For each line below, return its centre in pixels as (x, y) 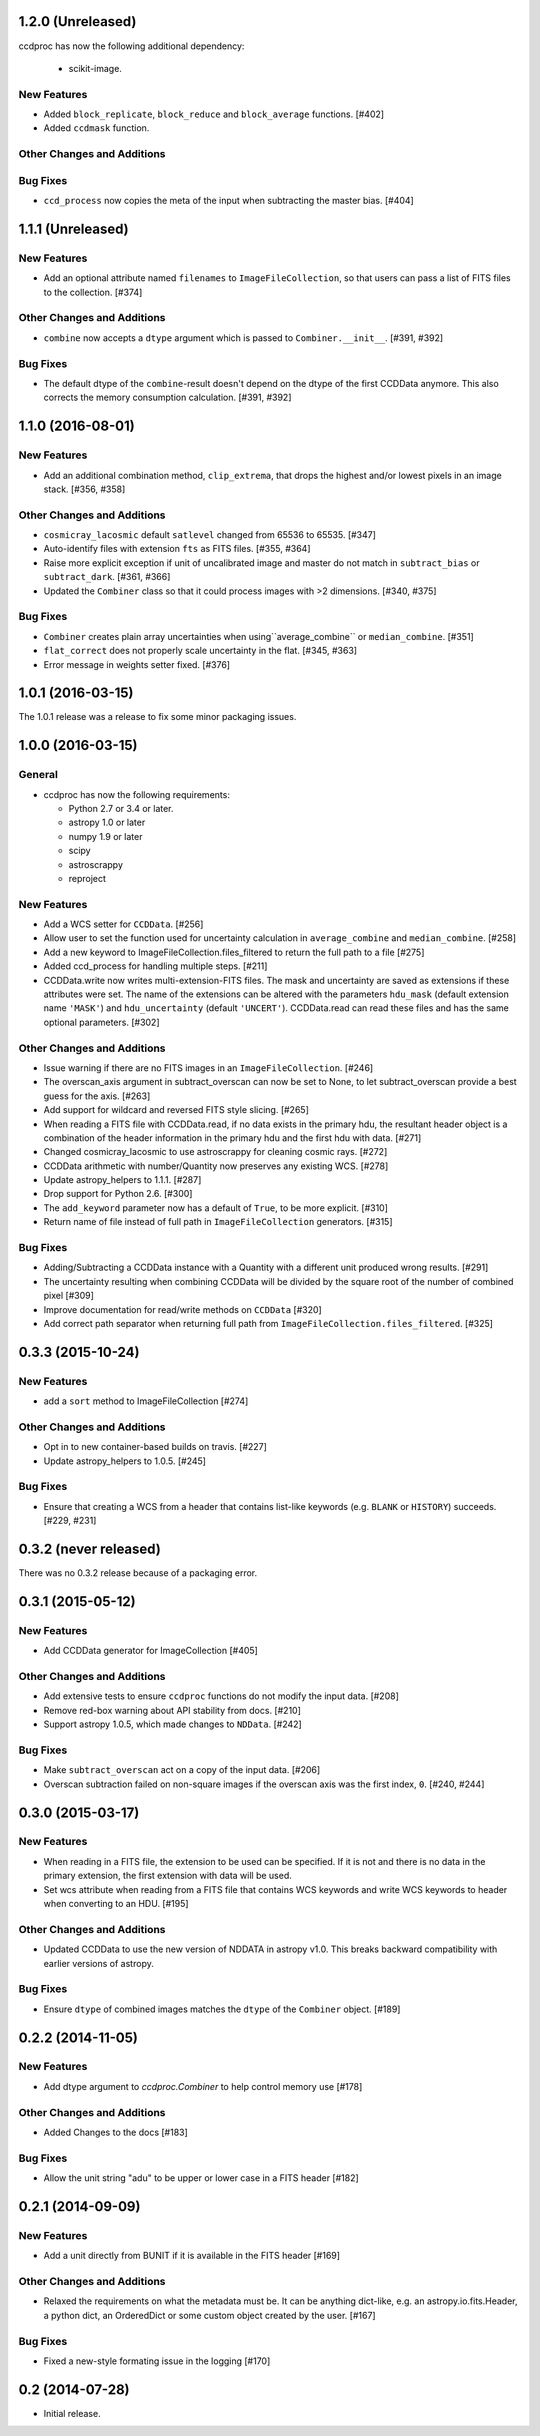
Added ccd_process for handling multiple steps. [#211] (155, 966)
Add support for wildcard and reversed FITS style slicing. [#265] (176, 1110)
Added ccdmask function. (96, 128)
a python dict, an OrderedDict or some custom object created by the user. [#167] (209, 2315)
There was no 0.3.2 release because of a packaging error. (138, 1573)
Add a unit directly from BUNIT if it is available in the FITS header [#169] (191, 2256)
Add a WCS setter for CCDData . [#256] (123, 924)
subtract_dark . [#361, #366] (107, 577)
